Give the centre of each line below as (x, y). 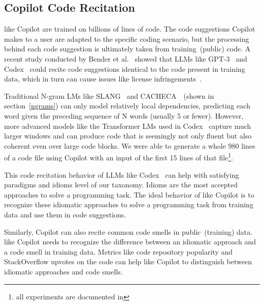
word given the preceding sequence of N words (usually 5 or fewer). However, (124, 115)
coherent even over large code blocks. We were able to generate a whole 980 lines (130, 145)
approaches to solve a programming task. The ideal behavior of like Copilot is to (129, 194)
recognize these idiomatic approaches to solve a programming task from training (129, 204)
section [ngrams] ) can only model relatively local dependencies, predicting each (127, 106)
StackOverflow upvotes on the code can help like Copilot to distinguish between (128, 261)
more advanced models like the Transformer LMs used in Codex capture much (128, 126)
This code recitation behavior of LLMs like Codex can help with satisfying (122, 174)
